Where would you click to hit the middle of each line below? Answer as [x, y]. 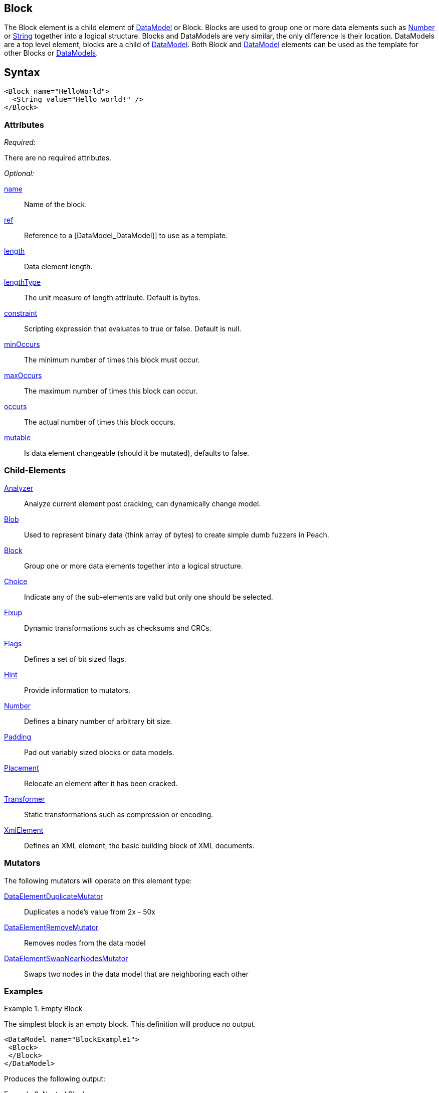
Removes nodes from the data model [85, 943]
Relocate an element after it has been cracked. [101, 783]
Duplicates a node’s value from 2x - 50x [90, 912]
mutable [18, 438]
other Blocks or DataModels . [51, 53]
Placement [22, 768]
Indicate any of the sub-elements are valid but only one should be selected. [149, 597]
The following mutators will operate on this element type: [98, 880]
